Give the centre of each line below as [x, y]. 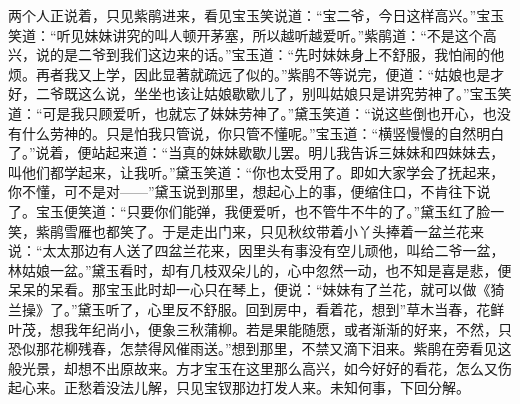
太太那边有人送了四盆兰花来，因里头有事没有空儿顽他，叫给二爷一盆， [273, 250]
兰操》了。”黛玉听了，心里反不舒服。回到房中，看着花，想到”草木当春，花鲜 [256, 308]
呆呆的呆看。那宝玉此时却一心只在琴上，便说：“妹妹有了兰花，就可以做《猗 [256, 289]
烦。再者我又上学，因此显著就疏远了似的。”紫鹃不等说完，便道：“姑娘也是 [249, 73]
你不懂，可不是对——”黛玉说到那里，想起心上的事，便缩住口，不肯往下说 [249, 191]
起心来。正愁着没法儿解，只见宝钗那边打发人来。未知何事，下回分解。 [239, 387]
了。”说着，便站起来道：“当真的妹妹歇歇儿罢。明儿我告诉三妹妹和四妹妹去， [256, 152]
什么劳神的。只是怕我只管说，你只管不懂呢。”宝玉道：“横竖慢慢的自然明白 [263, 132]
